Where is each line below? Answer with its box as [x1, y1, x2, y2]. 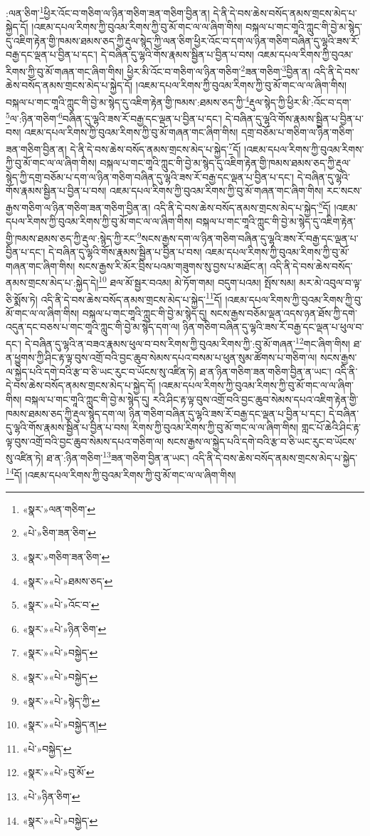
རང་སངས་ [326, 183, 362, 198]
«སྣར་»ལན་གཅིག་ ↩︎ [22, 501, 95, 516]
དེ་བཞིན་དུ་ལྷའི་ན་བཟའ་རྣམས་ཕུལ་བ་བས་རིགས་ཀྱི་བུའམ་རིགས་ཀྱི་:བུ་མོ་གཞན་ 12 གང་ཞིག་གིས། [24, 334, 351, 351]
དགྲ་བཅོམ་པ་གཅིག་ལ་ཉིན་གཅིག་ [241, 125, 354, 140]
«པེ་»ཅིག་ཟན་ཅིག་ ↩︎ [22, 525, 97, 540]
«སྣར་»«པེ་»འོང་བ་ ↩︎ [22, 597, 100, 612]
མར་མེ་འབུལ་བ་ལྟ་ [299, 274, 362, 289]
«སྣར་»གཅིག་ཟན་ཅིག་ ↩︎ [22, 549, 110, 564]
